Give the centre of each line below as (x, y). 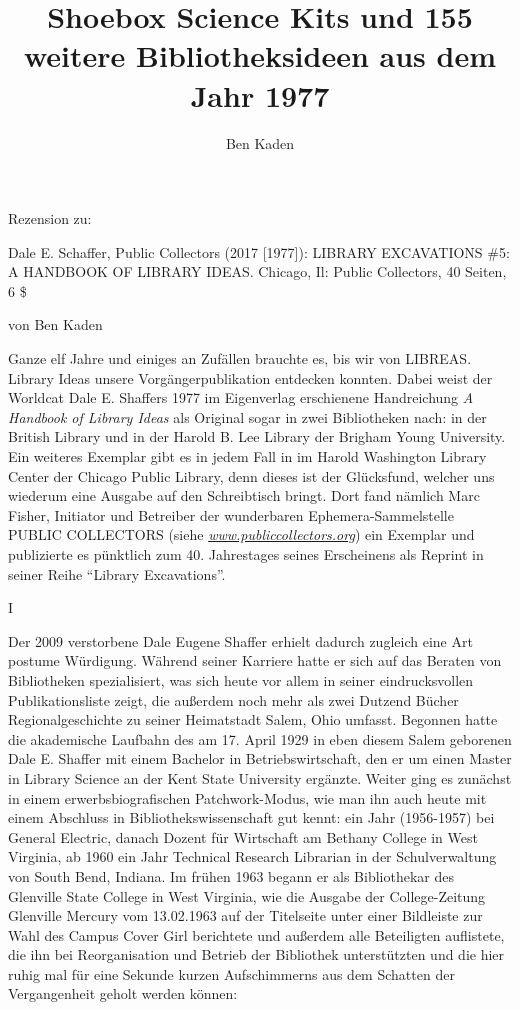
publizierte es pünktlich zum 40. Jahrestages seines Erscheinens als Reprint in (246, 554)
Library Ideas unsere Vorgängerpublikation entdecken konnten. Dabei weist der (250, 377)
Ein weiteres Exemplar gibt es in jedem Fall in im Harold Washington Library (247, 456)
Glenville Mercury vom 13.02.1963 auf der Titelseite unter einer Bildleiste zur (245, 915)
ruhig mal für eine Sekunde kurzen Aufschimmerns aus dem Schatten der (231, 973)
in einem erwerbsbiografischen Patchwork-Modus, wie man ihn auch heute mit (247, 797)
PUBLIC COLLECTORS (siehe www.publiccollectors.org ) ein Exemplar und (241, 534)
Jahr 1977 (260, 94)
